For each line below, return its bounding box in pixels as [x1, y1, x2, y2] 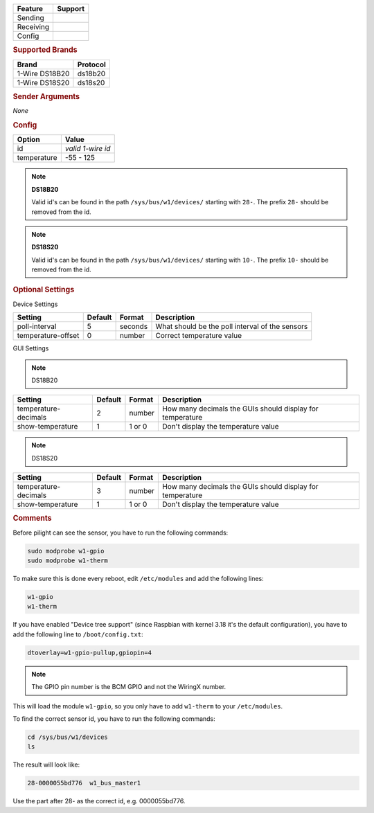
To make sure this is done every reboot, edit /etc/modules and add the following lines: [12, 575, 265, 583]
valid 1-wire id [64, 144, 111, 154]
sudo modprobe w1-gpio [27, 547, 105, 555]
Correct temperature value [155, 331, 242, 341]
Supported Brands [12, 45, 78, 55]
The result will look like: [12, 760, 80, 769]
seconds [119, 322, 148, 332]
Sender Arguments [12, 92, 80, 102]
